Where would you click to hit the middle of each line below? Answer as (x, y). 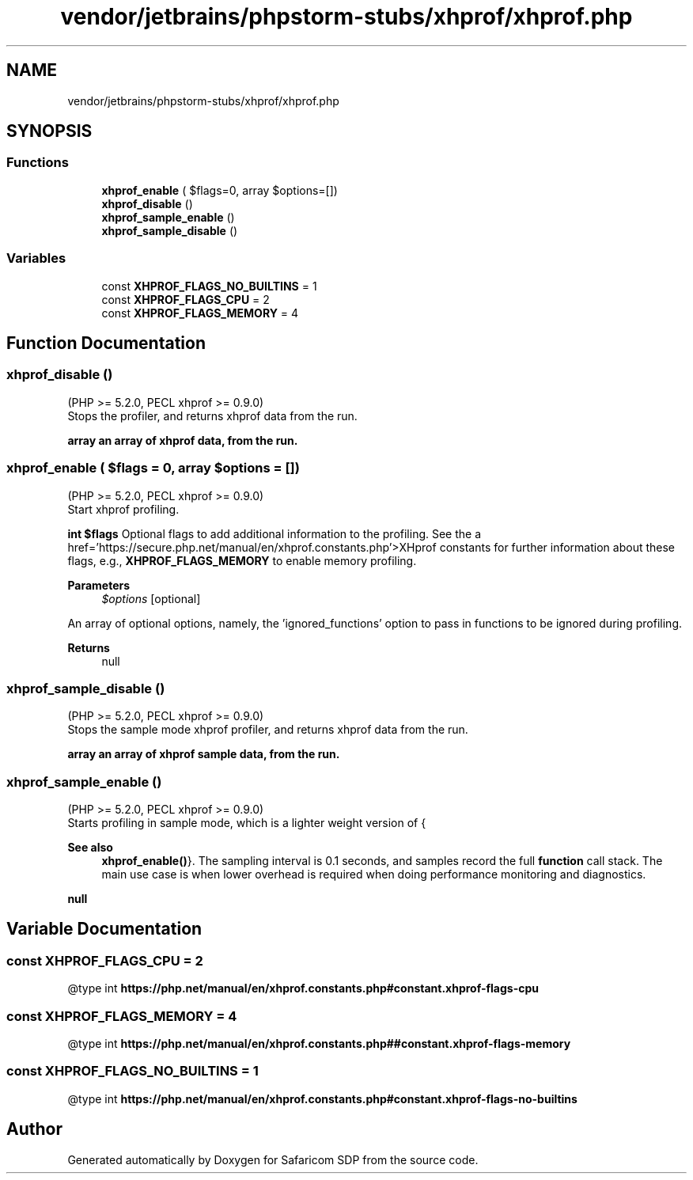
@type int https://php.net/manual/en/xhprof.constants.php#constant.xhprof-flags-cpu (303, 988)
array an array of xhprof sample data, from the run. (204, 754)
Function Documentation (106, 343)
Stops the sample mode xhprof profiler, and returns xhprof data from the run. (268, 730)
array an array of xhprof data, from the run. (183, 440)
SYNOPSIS (49, 131)
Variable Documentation (104, 929)
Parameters (99, 585)
